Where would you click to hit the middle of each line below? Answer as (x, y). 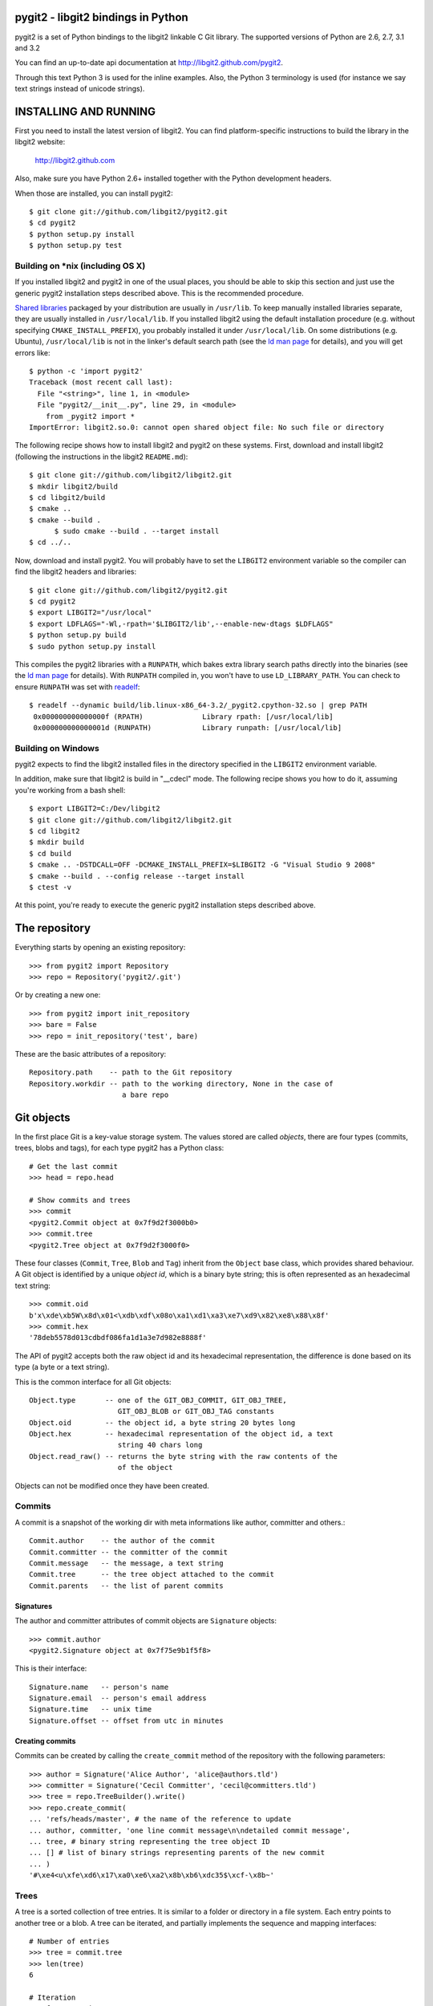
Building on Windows (57, 748)
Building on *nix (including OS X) (80, 266)
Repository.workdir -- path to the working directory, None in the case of (181, 1084)
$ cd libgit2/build (67, 497)
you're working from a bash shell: (70, 790)
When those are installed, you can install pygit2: (94, 193)
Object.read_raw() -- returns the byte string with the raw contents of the (184, 1456)
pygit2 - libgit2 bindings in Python (101, 17)
